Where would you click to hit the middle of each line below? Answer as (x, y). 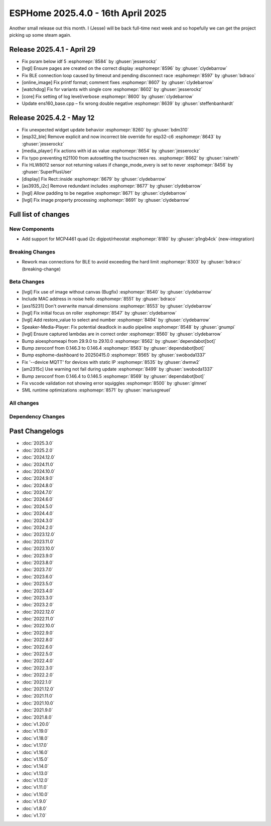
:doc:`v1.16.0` (35, 752)
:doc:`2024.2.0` (38, 527)
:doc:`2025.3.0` (38, 443)
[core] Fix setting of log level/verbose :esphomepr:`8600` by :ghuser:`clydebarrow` (108, 96)
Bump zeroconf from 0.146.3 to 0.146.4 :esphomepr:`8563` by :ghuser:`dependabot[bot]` (113, 348)
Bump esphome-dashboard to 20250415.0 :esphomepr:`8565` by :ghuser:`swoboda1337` (114, 355)
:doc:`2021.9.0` (37, 710)
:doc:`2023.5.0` (38, 584)
